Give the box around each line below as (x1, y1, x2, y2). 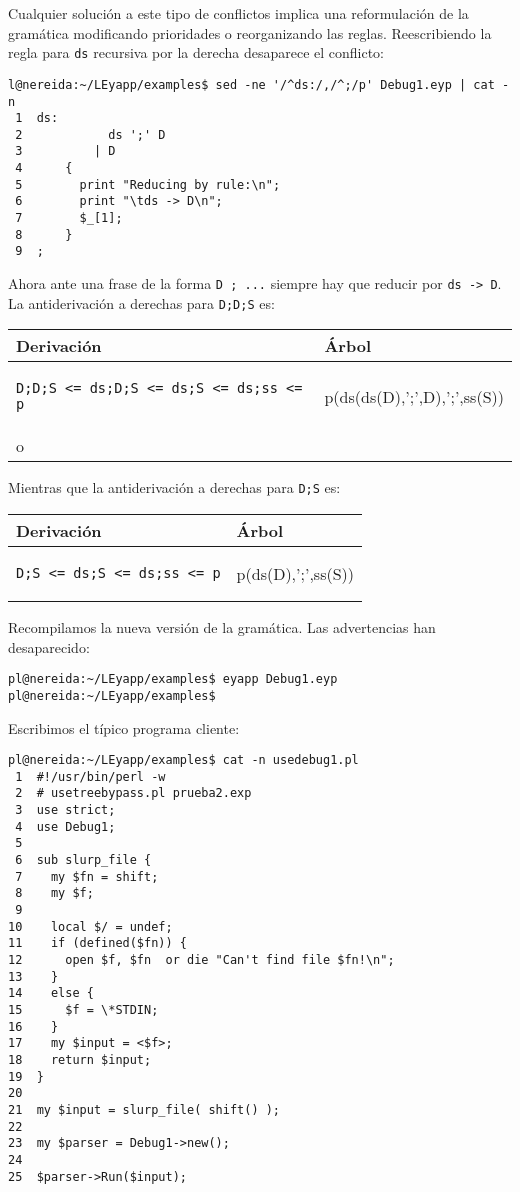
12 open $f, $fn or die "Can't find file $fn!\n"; (8, 953, 395, 967)
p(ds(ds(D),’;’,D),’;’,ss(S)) (324, 384, 504, 408)
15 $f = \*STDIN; (8, 1002, 159, 1017)
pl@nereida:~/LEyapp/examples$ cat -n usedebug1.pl (8, 753, 359, 768)
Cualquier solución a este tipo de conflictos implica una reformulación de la (8, 3, 469, 23)
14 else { (8, 986, 94, 1001)
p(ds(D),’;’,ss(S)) (236, 561, 355, 585)
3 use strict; (15, 803, 116, 818)
